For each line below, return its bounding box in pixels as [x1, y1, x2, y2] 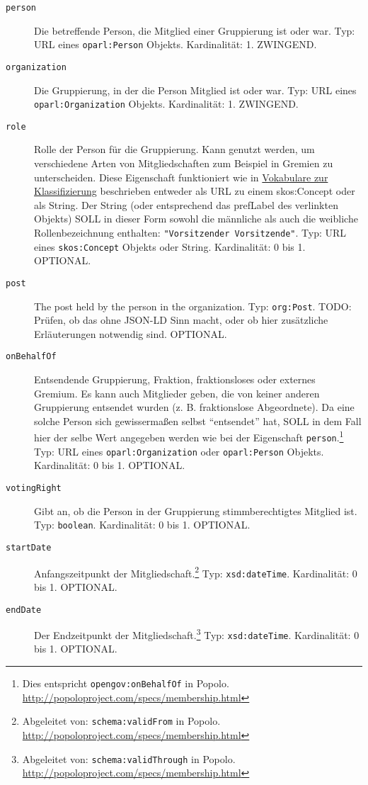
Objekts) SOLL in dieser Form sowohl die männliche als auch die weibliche [34, 211, 358, 226]
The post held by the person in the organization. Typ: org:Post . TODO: [34, 298, 352, 313]
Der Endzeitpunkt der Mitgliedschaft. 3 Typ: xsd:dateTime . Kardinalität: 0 [34, 626, 360, 642]
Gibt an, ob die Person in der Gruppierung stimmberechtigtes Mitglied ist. [34, 503, 357, 518]
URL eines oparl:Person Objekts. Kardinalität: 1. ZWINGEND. [34, 37, 317, 52]
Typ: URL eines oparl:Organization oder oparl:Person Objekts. [34, 444, 324, 458]
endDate [6, 604, 42, 615]
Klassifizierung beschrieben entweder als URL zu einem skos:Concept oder [34, 183, 355, 198]
